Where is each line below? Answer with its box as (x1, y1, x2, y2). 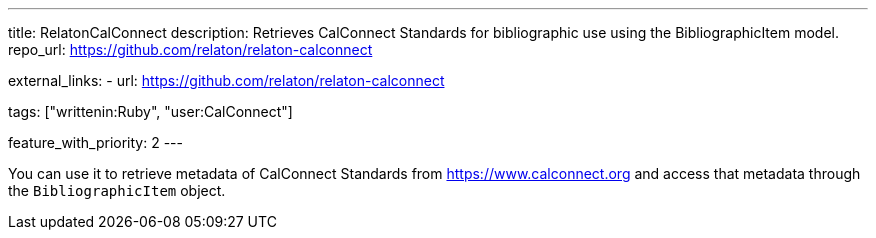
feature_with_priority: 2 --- (8, 134, 183, 151)
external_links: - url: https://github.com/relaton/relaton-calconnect (8, 72, 445, 89)
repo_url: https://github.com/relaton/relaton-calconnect (8, 41, 373, 58)
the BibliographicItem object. (8, 182, 226, 199)
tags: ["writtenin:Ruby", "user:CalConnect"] (8, 103, 293, 120)
